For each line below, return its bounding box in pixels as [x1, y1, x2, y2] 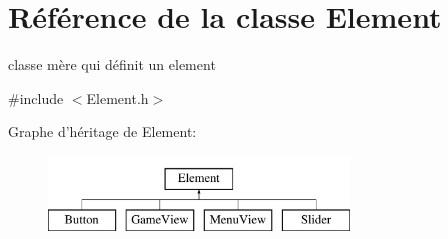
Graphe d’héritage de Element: [8, 121, 197, 142]
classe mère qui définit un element [8, 54, 216, 75]
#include [8, 87, 64, 108]
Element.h [86, 87, 149, 108]
